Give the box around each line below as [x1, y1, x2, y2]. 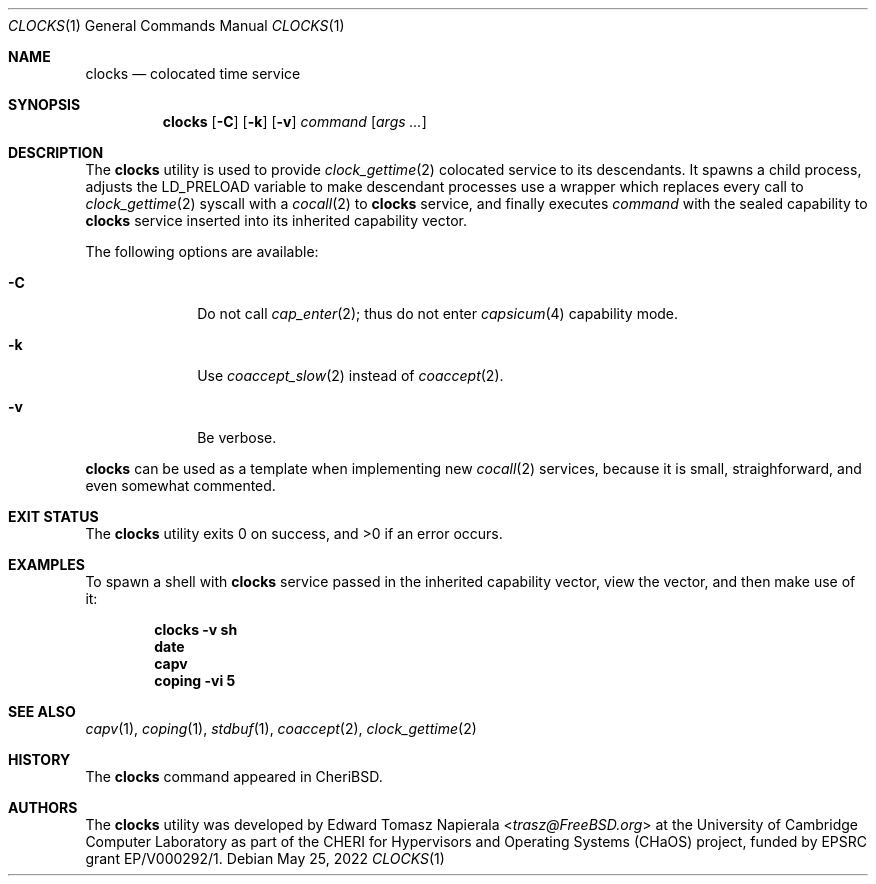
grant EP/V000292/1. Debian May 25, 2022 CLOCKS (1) [85, 850, 445, 867]
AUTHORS [8, 799, 78, 816]
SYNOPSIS [8, 96, 81, 113]
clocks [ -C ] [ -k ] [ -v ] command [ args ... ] [162, 113, 427, 130]
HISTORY [8, 751, 71, 768]
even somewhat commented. [85, 477, 276, 494]
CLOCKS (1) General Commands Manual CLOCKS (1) [8, 17, 345, 34]
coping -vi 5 [154, 672, 236, 689]
